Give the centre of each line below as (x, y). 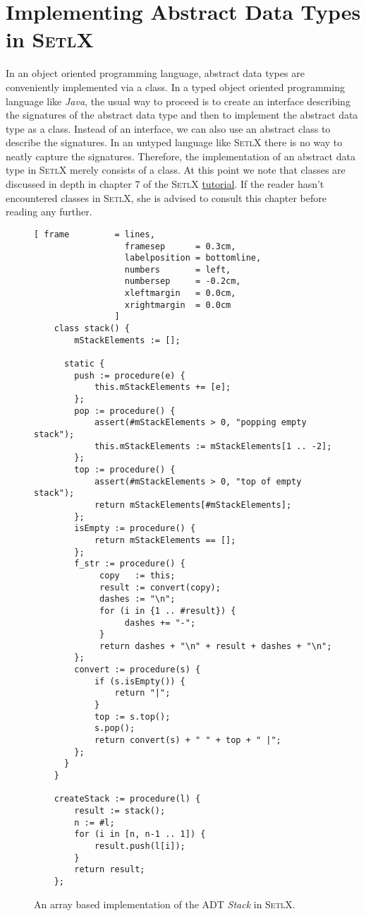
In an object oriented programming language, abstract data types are (155, 73)
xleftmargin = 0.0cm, (180, 293)
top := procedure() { (125, 469)
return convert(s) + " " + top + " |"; (188, 740)
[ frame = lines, (94, 234)
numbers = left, (178, 269)
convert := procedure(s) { (138, 670)
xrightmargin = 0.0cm (178, 305)
